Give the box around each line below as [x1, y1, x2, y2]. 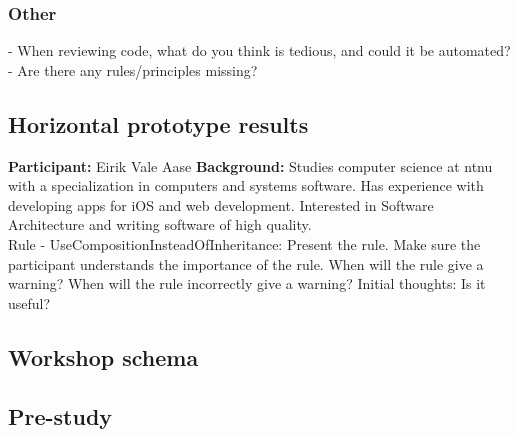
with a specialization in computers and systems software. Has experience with [8, 175, 484, 196]
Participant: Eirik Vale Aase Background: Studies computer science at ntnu [8, 155, 493, 176]
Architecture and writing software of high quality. [8, 214, 312, 235]
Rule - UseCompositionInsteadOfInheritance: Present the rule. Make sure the [8, 233, 481, 254]
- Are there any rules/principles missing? [8, 59, 258, 80]
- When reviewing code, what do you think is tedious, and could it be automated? [8, 40, 511, 61]
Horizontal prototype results [8, 108, 309, 139]
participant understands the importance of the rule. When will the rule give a [8, 253, 484, 274]
